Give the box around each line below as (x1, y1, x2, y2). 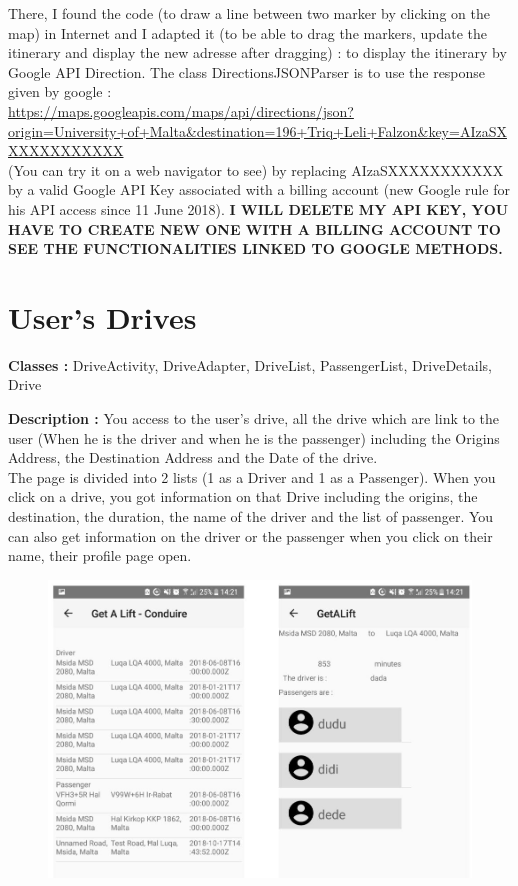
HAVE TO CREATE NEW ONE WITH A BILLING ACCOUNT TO (8, 218, 501, 239)
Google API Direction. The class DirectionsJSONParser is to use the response (8, 61, 486, 82)
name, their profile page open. (8, 545, 192, 566)
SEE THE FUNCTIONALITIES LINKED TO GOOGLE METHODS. (8, 238, 503, 259)
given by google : (8, 81, 112, 102)
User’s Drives (8, 296, 197, 337)
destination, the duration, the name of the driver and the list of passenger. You (8, 506, 494, 526)
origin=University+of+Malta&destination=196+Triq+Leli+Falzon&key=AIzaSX (8, 120, 507, 141)
